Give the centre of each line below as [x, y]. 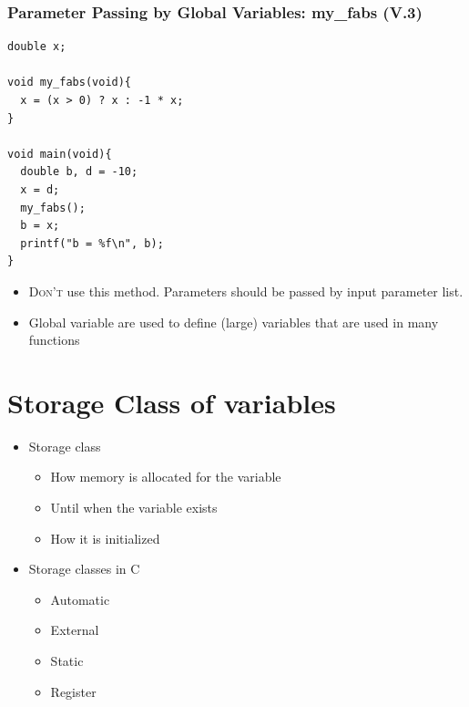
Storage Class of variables [172, 402]
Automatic [80, 599]
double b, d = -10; [79, 172]
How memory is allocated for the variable [166, 477]
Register [73, 691]
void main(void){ [60, 154]
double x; [37, 47]
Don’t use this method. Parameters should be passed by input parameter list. [246, 291]
